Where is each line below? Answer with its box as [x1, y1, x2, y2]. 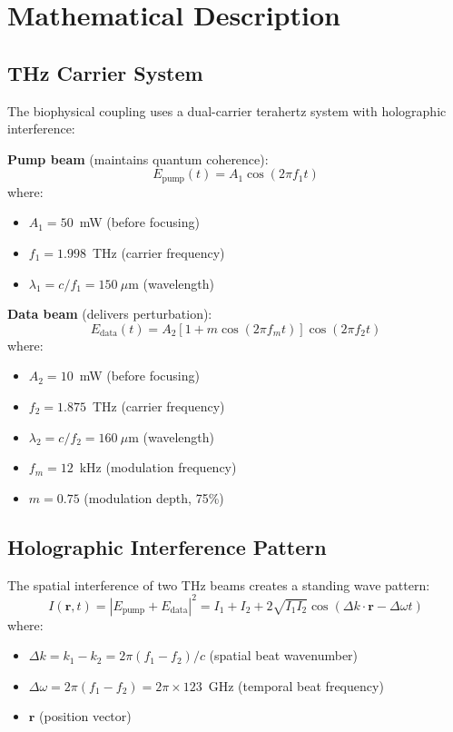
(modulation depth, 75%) [84, 488, 224, 507]
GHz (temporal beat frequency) [208, 676, 384, 695]
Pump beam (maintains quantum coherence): [7, 149, 269, 168]
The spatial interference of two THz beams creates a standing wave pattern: [7, 575, 430, 594]
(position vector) [39, 707, 132, 726]
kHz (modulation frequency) [79, 458, 237, 477]
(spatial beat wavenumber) [209, 646, 359, 665]
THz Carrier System [7, 58, 203, 86]
